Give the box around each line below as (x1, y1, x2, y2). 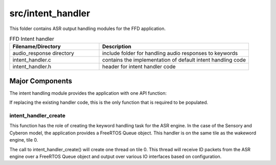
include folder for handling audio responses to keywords (102, 50, 238, 57)
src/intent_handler (9, 8, 90, 19)
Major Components (9, 76, 73, 85)
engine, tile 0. (9, 137, 38, 143)
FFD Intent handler (9, 36, 55, 43)
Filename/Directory (12, 43, 61, 50)
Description (102, 43, 131, 50)
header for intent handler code (102, 63, 176, 70)
